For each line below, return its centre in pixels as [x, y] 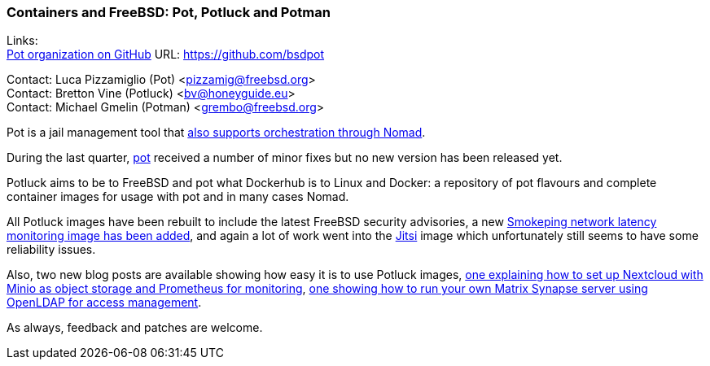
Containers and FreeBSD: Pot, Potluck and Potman [169, 12]
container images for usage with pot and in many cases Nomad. [178, 197]
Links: [22, 41]
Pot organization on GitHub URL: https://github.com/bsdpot [166, 54]
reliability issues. [51, 250]
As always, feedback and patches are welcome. [135, 328]
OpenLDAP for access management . [104, 303]
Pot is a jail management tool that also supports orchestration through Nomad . [216, 133]
